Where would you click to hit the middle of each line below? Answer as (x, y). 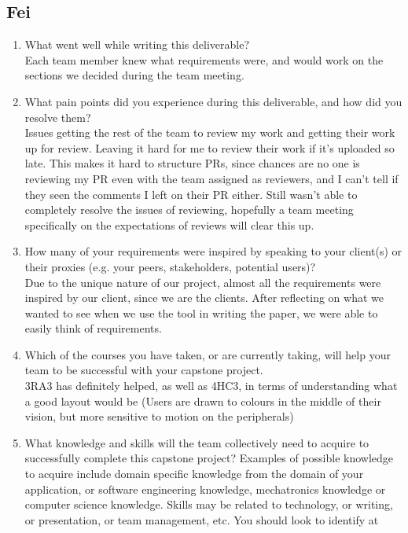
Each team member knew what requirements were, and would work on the (204, 59)
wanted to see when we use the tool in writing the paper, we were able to (201, 312)
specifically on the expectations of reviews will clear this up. (169, 224)
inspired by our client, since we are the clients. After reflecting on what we (204, 298)
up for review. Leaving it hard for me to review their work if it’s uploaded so (210, 147)
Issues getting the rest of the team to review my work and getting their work (210, 132)
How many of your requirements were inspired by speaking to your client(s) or (213, 251)
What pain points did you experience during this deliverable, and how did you (213, 101)
